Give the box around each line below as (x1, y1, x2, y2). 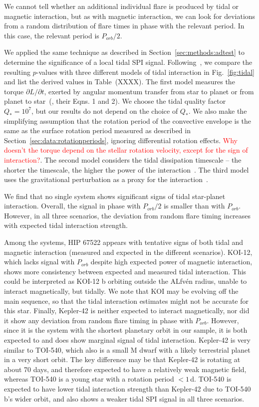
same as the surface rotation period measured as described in (4, 125, 191, 136)
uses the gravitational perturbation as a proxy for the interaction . (4, 174, 208, 185)
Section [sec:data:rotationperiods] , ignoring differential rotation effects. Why (4, 135, 238, 145)
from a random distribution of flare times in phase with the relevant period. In (4, 20, 245, 31)
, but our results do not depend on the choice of (31, 105, 178, 116)
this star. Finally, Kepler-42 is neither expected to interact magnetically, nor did (4, 305, 250, 316)
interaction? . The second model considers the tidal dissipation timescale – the (4, 154, 242, 165)
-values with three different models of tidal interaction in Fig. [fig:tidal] (36, 66, 255, 77)
